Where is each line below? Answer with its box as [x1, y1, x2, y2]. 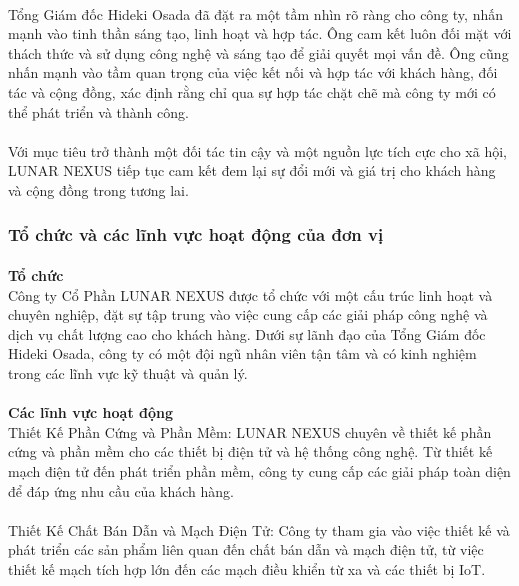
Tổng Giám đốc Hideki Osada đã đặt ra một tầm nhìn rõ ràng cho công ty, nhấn [8, 3, 503, 24]
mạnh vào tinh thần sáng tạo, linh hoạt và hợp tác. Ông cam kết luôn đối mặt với [8, 23, 512, 44]
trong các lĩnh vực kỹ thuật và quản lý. [8, 362, 248, 383]
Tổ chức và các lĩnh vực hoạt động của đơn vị [8, 222, 384, 247]
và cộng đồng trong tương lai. [8, 179, 189, 200]
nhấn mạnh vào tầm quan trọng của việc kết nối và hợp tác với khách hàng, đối [8, 62, 498, 83]
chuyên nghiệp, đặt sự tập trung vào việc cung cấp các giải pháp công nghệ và [8, 304, 488, 325]
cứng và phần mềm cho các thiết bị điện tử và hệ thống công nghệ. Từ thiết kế [8, 441, 493, 462]
